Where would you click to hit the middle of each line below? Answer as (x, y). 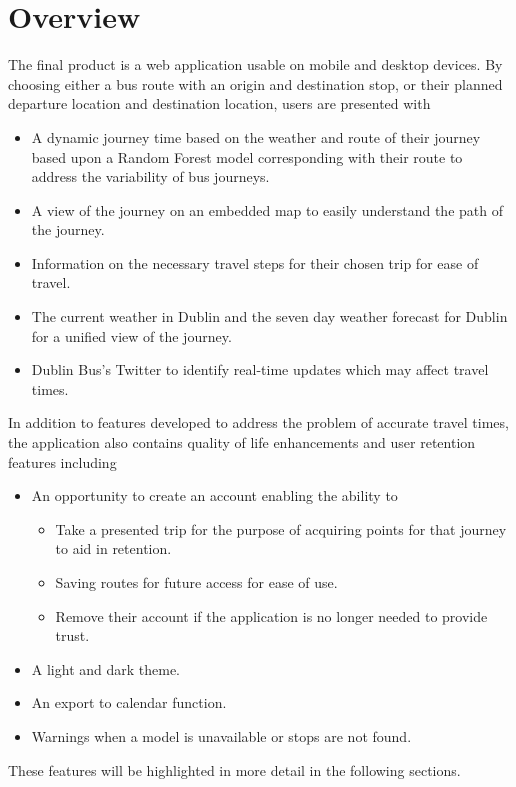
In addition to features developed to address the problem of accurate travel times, (258, 422)
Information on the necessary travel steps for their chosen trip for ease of (255, 262)
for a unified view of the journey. (131, 335)
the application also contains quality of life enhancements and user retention (242, 442)
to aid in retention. (113, 548)
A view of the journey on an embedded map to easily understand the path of (267, 209)
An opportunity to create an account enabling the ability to (214, 495)
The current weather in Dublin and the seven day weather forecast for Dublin (269, 316)
